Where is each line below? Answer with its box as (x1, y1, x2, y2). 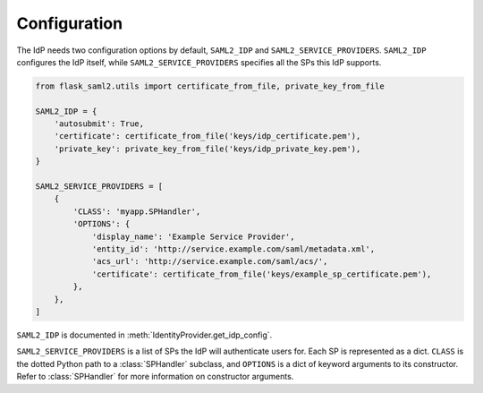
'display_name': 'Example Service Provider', (91, 231, 295, 242)
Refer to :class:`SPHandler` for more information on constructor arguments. (16, 372, 294, 382)
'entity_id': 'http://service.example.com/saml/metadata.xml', (91, 244, 376, 254)
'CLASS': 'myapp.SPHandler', (72, 206, 201, 217)
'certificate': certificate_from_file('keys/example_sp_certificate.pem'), (91, 269, 432, 279)
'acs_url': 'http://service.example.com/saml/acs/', (91, 256, 328, 267)
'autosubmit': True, (54, 119, 145, 129)
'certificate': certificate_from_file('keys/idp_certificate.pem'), (54, 131, 361, 141)
